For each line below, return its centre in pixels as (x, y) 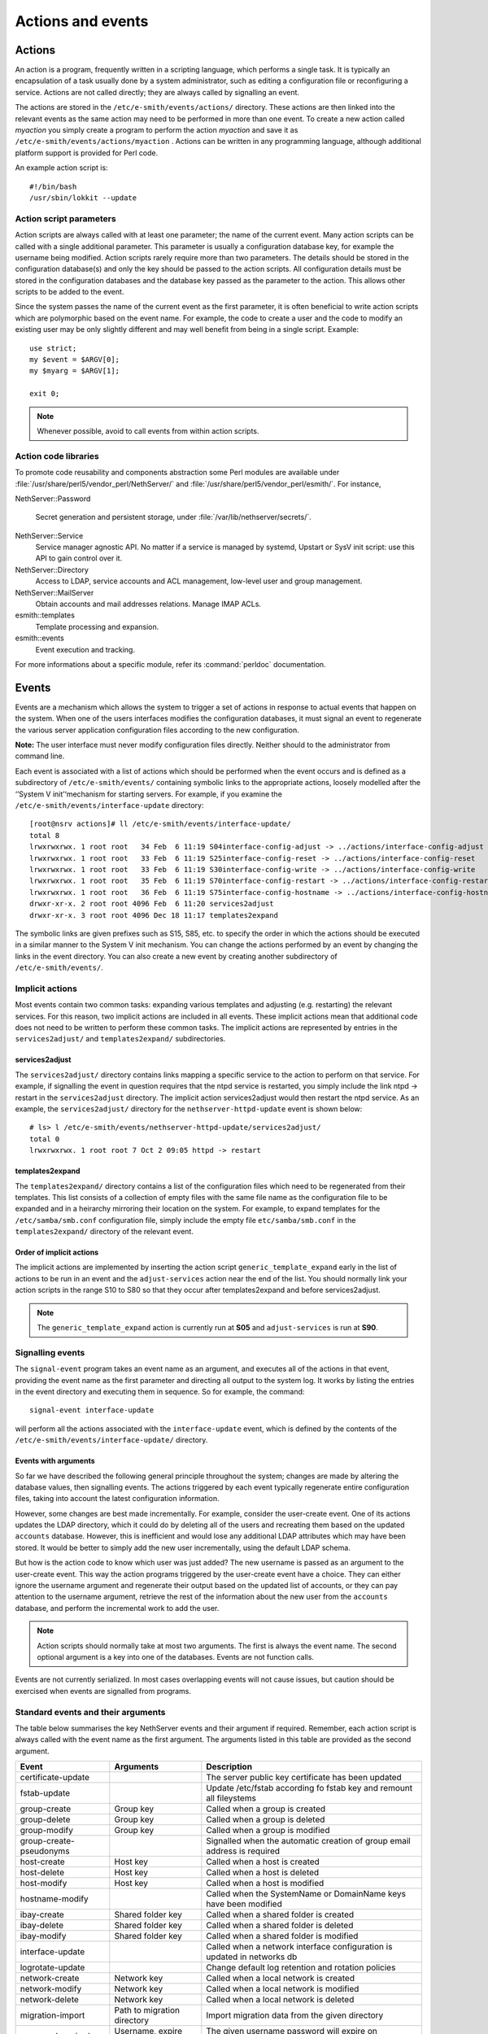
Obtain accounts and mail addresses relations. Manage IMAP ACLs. (148, 604)
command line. (40, 756)
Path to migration (147, 2010)
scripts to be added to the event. (70, 292)
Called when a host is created (263, 1862)
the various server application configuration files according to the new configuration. (157, 730)
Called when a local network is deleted (280, 2000)
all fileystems (231, 1798)
